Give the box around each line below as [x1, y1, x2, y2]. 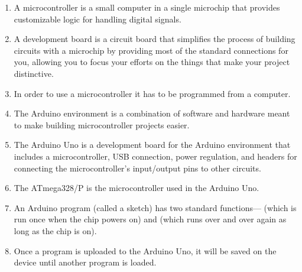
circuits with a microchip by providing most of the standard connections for [14, 44, 288, 56]
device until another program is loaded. [14, 256, 157, 268]
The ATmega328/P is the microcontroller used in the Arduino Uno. [14, 182, 259, 194]
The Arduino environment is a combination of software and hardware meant [14, 107, 290, 119]
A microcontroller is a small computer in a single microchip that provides [14, 1, 280, 13]
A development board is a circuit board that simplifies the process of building [14, 33, 295, 45]
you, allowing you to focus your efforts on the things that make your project [14, 56, 290, 68]
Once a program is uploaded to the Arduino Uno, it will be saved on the [14, 244, 277, 257]
